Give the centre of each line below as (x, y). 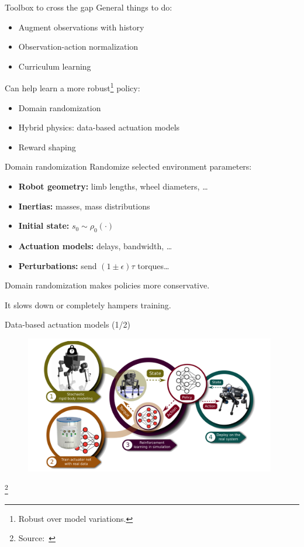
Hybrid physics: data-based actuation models (99, 127)
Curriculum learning (55, 66)
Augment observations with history (81, 27)
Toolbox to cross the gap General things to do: (89, 7)
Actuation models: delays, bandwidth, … (95, 245)
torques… (153, 265)
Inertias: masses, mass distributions (84, 206)
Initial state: (44, 226)
